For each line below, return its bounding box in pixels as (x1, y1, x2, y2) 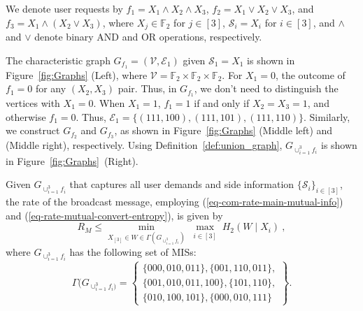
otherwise (6, 109, 46, 124)
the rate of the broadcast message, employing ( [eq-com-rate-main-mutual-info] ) (6, 194, 343, 209)
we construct (6, 123, 60, 138)
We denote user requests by (6, 1, 123, 15)
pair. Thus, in (118, 81, 177, 96)
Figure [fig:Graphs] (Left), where (6, 67, 148, 82)
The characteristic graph (6, 52, 111, 67)
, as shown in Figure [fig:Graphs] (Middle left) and (114, 123, 333, 138)
